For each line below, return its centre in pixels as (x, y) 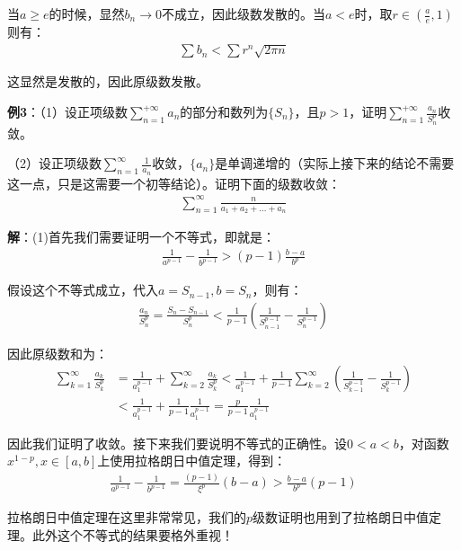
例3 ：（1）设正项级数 (68, 111)
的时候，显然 (87, 13)
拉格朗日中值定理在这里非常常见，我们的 (127, 517)
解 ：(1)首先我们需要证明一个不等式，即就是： (141, 237)
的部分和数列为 (224, 111)
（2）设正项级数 (54, 163)
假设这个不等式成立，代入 (83, 290)
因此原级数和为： (58, 353)
